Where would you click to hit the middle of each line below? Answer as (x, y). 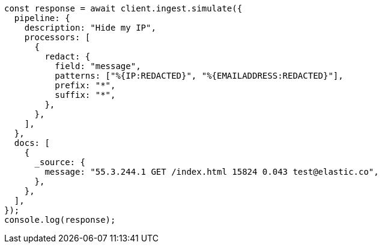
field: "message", (98, 66)
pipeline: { (42, 18)
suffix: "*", (85, 95)
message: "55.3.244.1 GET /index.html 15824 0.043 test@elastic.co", (212, 172)
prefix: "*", (85, 85)
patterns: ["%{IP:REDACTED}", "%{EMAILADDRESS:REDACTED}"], (199, 76)
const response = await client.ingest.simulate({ (123, 8)
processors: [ (57, 37)
